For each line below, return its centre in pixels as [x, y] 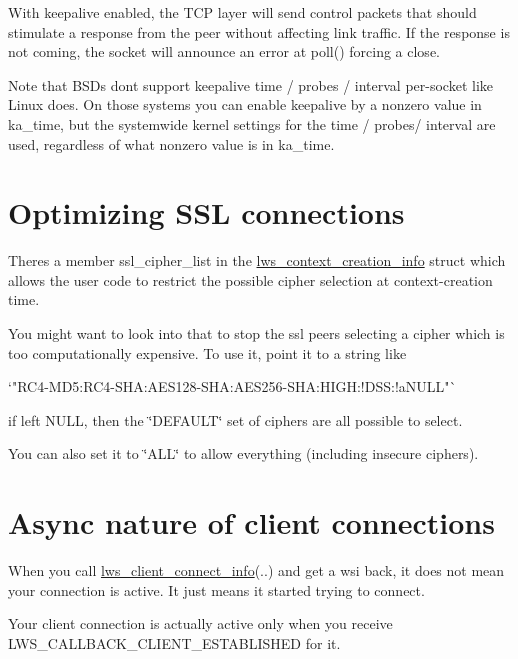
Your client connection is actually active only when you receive [200, 623]
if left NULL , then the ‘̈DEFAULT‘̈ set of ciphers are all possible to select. [235, 419]
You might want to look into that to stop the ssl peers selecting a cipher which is [256, 333]
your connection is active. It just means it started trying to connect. [216, 589]
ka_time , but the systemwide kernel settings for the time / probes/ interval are [252, 123]
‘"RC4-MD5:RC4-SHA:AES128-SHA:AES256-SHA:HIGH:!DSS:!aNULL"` [232, 386]
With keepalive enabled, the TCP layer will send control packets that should [242, 12]
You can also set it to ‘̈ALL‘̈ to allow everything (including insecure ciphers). [243, 453]
